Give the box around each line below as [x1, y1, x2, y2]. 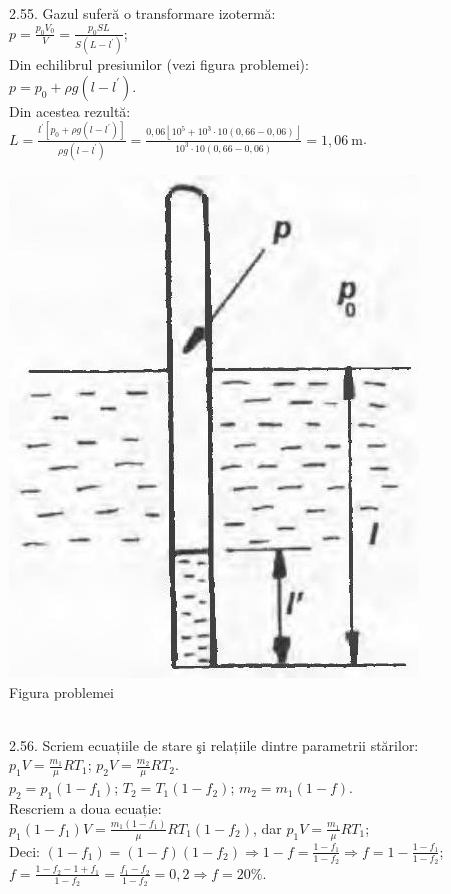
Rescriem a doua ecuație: [9, 797, 162, 818]
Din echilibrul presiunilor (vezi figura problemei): [9, 54, 309, 75]
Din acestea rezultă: [9, 100, 131, 121]
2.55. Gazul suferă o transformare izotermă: [9, 3, 276, 23]
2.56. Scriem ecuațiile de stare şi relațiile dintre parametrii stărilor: [9, 734, 419, 755]
